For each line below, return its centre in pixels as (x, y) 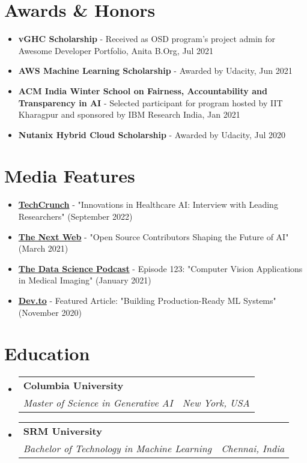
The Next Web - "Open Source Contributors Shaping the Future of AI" (153, 236)
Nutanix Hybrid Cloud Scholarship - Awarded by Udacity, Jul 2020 (152, 134)
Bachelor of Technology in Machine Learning (117, 449)
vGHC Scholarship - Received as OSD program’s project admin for (147, 39)
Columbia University (73, 386)
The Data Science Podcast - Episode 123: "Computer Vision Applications (160, 268)
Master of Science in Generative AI (98, 403)
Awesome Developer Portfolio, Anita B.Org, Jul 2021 (116, 50)
